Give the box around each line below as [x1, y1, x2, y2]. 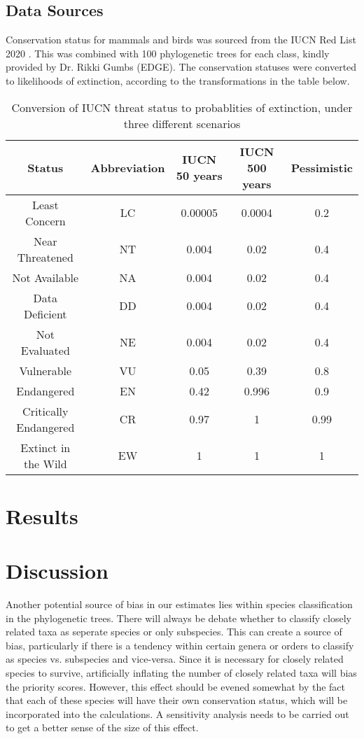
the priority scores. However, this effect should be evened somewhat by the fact [6, 679, 346, 694]
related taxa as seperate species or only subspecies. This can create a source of [6, 624, 342, 639]
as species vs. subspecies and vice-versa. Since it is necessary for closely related [6, 652, 344, 666]
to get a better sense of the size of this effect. [6, 720, 199, 735]
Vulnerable [19, 362, 72, 379]
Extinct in [20, 439, 71, 456]
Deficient [24, 305, 67, 322]
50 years [176, 167, 223, 184]
